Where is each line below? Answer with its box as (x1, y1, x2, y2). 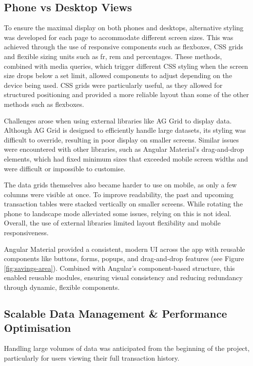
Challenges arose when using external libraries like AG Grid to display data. (4, 115, 232, 125)
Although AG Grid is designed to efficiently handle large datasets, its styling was (4, 125, 246, 135)
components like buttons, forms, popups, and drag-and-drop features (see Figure (4, 253, 244, 264)
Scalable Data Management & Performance (4, 306, 227, 321)
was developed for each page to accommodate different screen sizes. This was (4, 32, 234, 42)
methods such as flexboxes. (4, 99, 84, 109)
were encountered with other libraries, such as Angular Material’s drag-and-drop (4, 144, 244, 154)
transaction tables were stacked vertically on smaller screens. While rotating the (4, 199, 243, 209)
